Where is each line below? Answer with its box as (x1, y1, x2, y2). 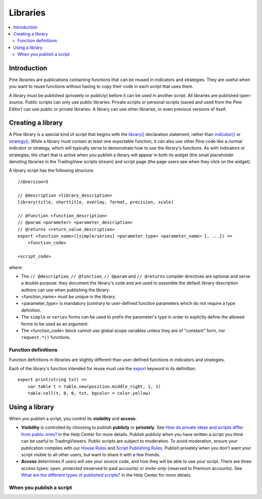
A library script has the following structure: (9, 167, 95, 173)
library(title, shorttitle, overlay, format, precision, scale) (17, 200, 174, 205)
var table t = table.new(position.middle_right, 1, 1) (27, 383, 161, 389)
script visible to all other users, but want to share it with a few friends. (21, 451, 161, 457)
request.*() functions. (21, 334, 71, 340)
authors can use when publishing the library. (21, 287, 110, 293)
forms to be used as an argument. (21, 321, 89, 327)
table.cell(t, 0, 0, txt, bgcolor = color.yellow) (27, 391, 151, 396)
